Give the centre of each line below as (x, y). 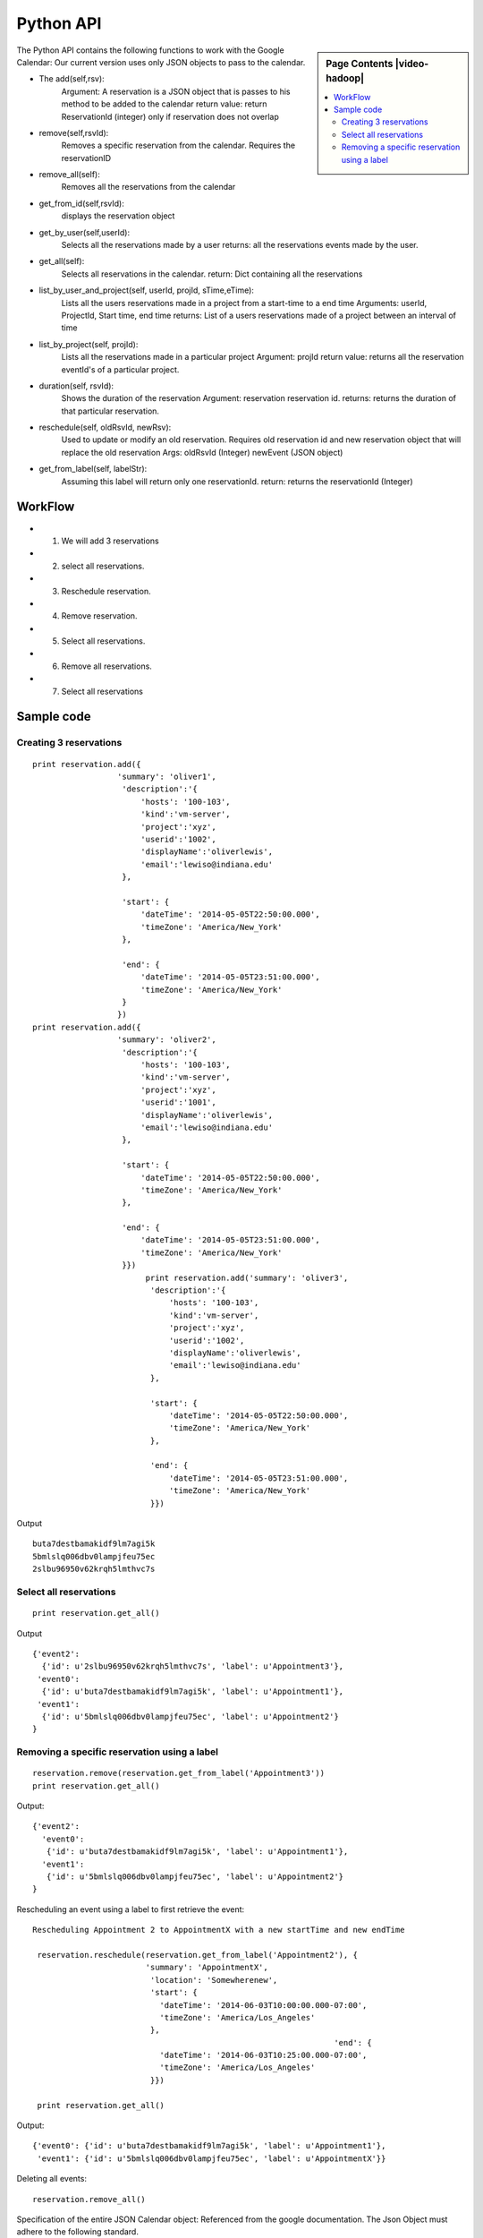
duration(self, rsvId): (76, 386)
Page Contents (360, 64)
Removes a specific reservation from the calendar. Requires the (178, 145)
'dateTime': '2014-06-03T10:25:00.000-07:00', (263, 2055)
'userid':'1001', (178, 1102)
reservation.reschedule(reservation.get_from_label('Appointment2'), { (197, 1955)
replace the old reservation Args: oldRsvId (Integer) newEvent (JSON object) (202, 452)
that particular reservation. (110, 411)
